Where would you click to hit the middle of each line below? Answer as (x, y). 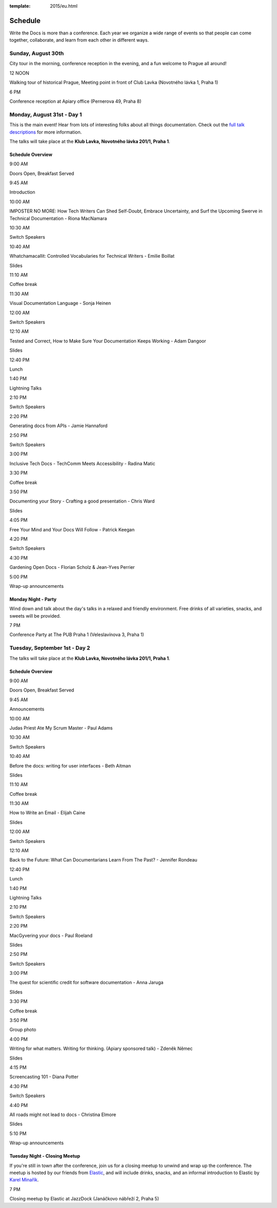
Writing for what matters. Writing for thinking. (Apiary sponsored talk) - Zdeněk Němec (101, 1049)
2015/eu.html (64, 6)
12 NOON (19, 73)
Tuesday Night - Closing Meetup (45, 1156)
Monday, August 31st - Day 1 (46, 114)
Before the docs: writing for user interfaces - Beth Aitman (70, 765)
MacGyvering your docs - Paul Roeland (51, 935)
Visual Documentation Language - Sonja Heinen (60, 303)
